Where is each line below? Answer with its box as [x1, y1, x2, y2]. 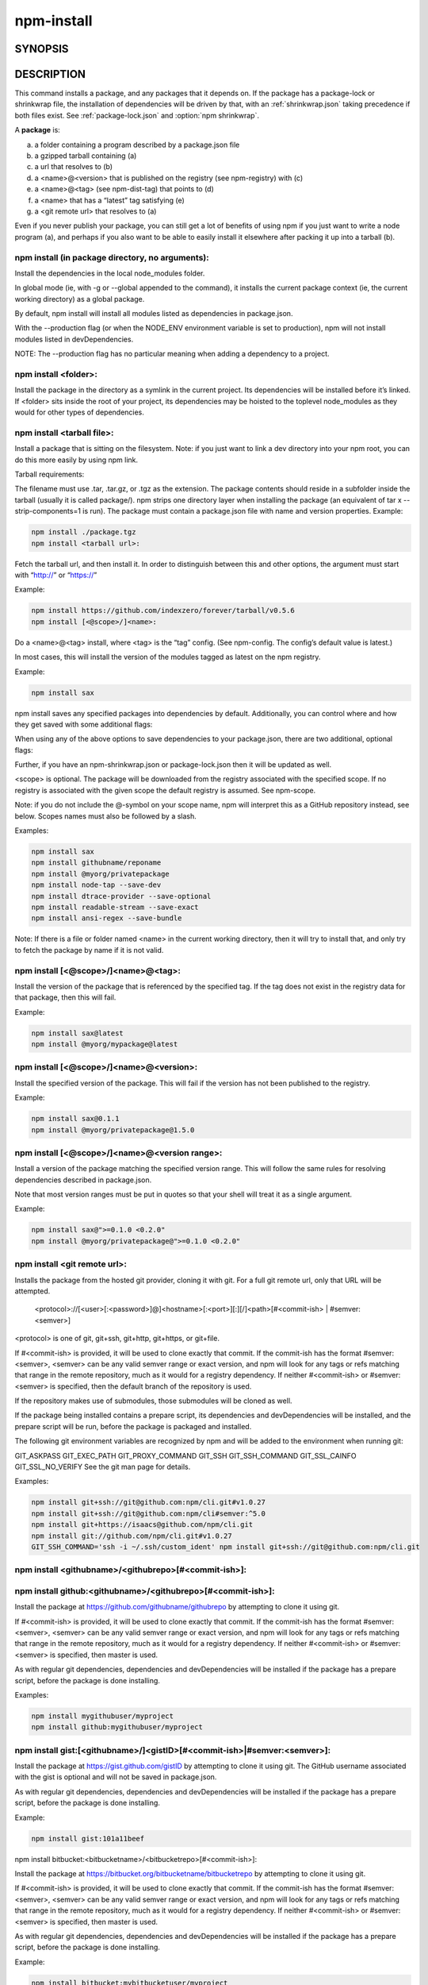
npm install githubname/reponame [31, 858, 162, 867]
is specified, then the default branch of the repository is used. [50, 1382, 252, 1391]
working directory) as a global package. [14, 294, 145, 303]
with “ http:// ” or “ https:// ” [14, 570, 97, 580]
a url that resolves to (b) [34, 162, 113, 172]
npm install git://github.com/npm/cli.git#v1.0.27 [31, 1531, 233, 1540]
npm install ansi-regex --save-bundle [31, 914, 182, 923]
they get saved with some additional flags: [14, 719, 153, 729]
